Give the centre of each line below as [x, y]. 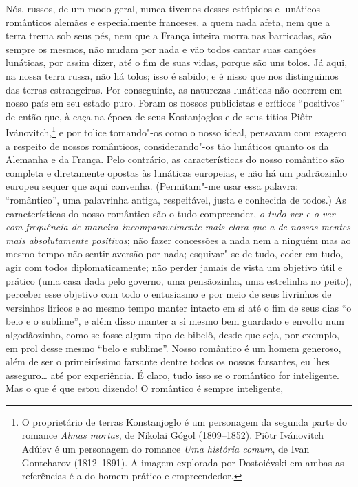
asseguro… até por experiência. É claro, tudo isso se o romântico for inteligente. [173, 375]
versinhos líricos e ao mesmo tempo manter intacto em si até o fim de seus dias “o [179, 307]
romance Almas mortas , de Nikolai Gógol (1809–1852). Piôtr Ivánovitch [173, 435]
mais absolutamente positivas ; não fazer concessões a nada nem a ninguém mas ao [178, 240]
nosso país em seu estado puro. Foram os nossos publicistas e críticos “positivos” [175, 103]
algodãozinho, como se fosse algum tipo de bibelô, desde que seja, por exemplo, [172, 334]
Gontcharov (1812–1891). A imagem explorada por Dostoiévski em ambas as [183, 462]
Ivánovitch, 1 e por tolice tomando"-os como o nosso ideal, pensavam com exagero [176, 131]
